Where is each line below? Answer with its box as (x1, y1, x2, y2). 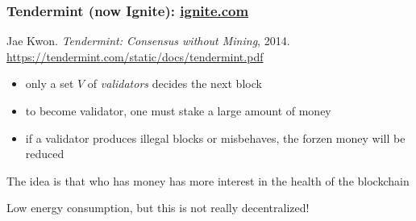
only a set (25, 75, 74, 92)
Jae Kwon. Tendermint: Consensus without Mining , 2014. (6, 32, 290, 49)
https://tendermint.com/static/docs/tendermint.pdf (6, 48, 264, 65)
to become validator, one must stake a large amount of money (25, 102, 331, 119)
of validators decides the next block (87, 75, 262, 92)
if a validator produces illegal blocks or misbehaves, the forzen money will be (25, 129, 406, 146)
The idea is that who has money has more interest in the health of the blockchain (6, 172, 410, 189)
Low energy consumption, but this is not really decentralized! (6, 199, 310, 216)
